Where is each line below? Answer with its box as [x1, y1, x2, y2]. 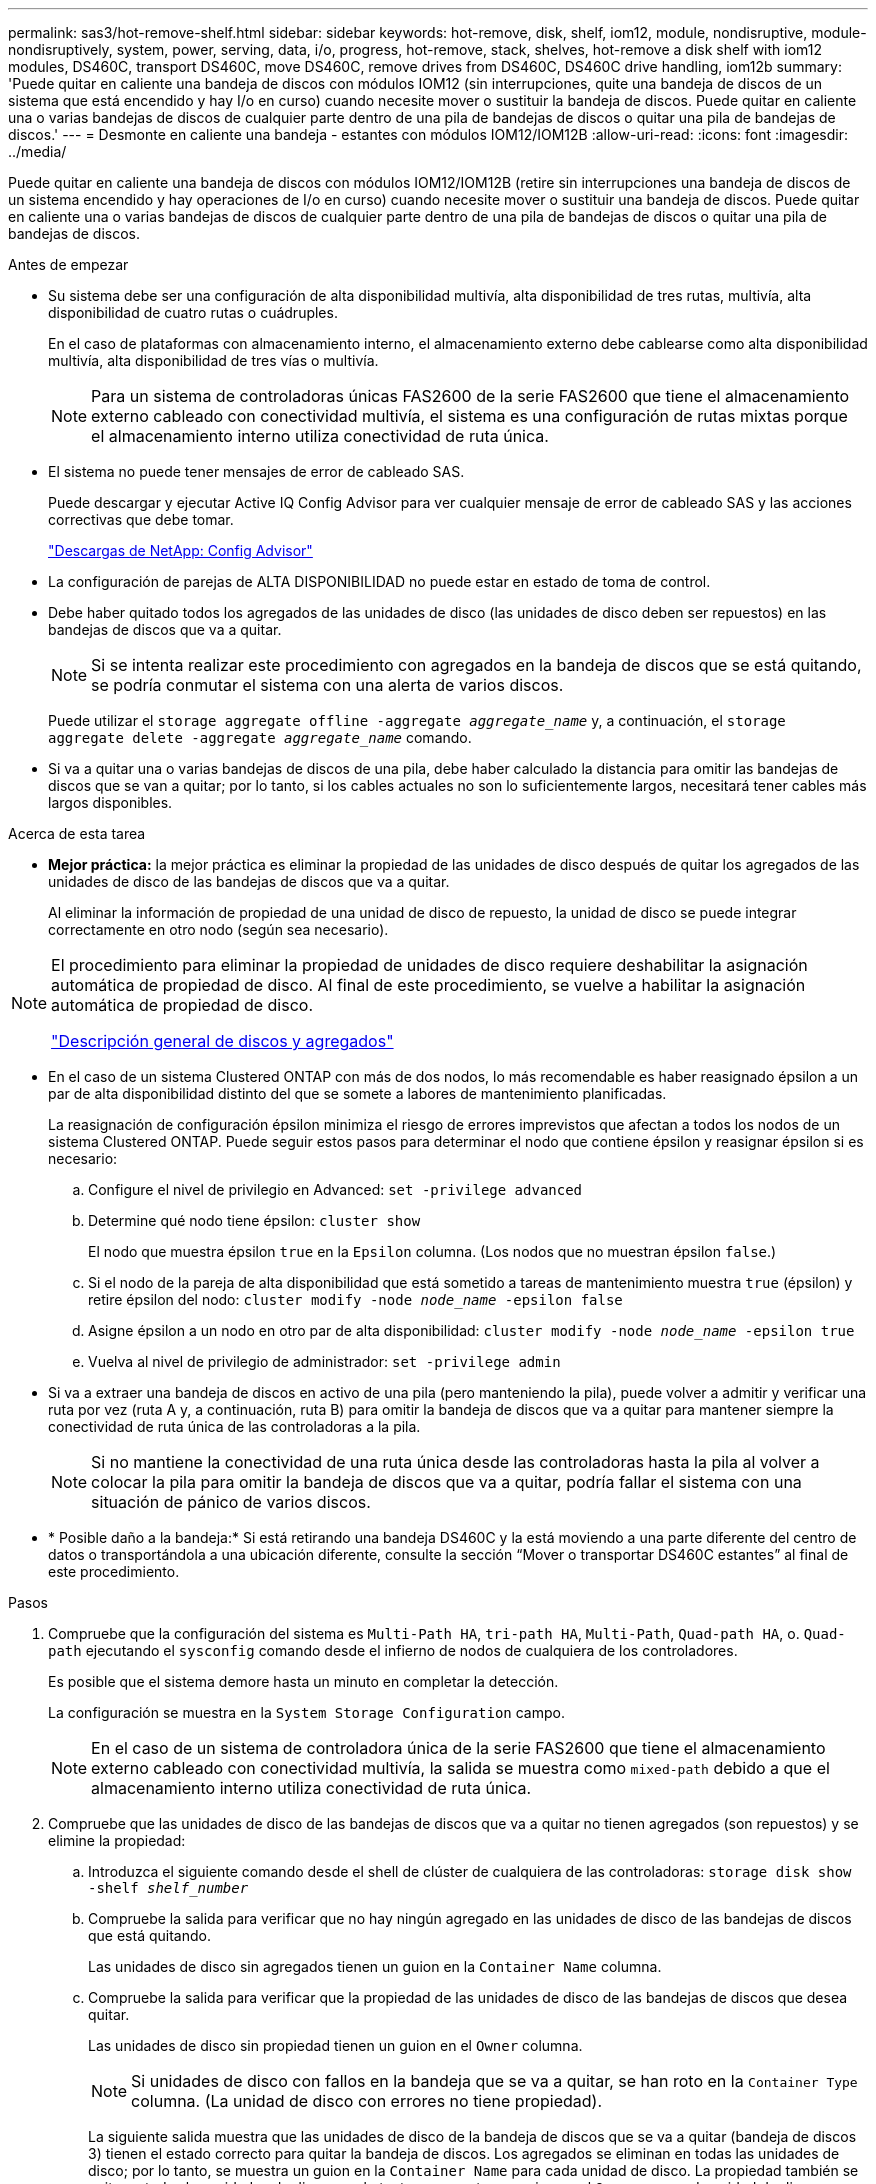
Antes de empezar [8, 256, 129, 273]
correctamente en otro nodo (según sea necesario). [48, 921, 389, 938]
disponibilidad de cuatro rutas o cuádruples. [48, 304, 338, 321]
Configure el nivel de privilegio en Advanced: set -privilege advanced [88, 1181, 583, 1198]
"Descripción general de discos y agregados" [51, 1031, 394, 1051]
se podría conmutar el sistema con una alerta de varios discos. [91, 675, 564, 695]
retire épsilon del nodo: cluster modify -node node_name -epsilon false [88, 1291, 623, 1308]
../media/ [8, 143, 67, 160]
